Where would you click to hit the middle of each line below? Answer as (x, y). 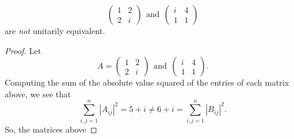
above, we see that (38, 94)
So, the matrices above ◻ (51, 129)
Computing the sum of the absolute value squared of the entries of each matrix (147, 82)
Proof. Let (23, 50)
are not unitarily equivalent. (55, 30)
